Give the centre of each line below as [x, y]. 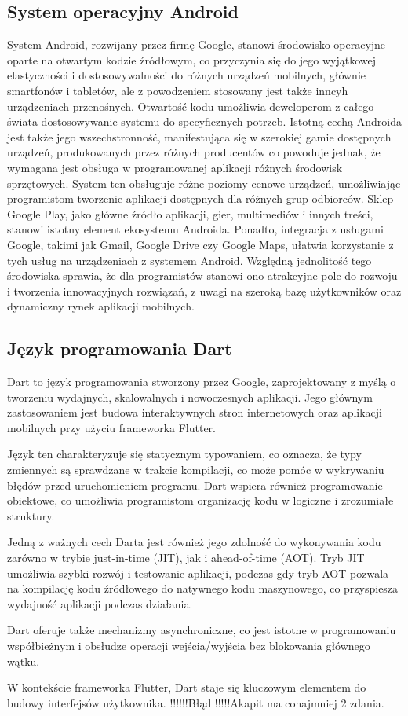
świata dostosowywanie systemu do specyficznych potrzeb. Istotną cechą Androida [205, 121]
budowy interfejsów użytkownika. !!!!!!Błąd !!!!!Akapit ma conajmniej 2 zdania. [196, 702]
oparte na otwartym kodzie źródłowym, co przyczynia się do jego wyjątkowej [192, 59]
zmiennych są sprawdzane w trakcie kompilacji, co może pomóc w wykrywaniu [196, 470]
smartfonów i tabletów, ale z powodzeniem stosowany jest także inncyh [178, 90]
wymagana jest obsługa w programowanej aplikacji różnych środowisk [175, 167]
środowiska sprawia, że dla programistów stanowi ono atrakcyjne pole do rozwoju [202, 275]
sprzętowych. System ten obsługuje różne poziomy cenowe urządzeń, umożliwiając [204, 183]
